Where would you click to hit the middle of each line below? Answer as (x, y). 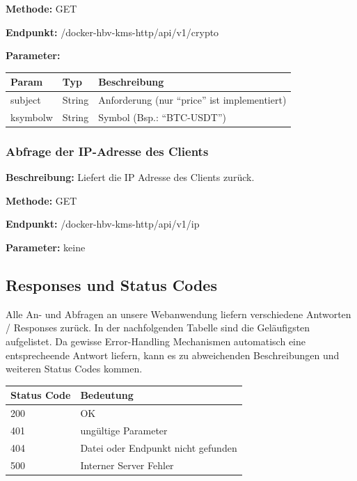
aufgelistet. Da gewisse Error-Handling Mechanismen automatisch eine (156, 341)
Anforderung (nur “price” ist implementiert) (192, 100)
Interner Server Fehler (127, 465)
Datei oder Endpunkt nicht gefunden (159, 447)
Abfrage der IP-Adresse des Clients (107, 151)
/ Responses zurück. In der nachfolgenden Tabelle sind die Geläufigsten (158, 328)
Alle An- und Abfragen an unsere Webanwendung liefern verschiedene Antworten (178, 314)
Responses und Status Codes (111, 285)
